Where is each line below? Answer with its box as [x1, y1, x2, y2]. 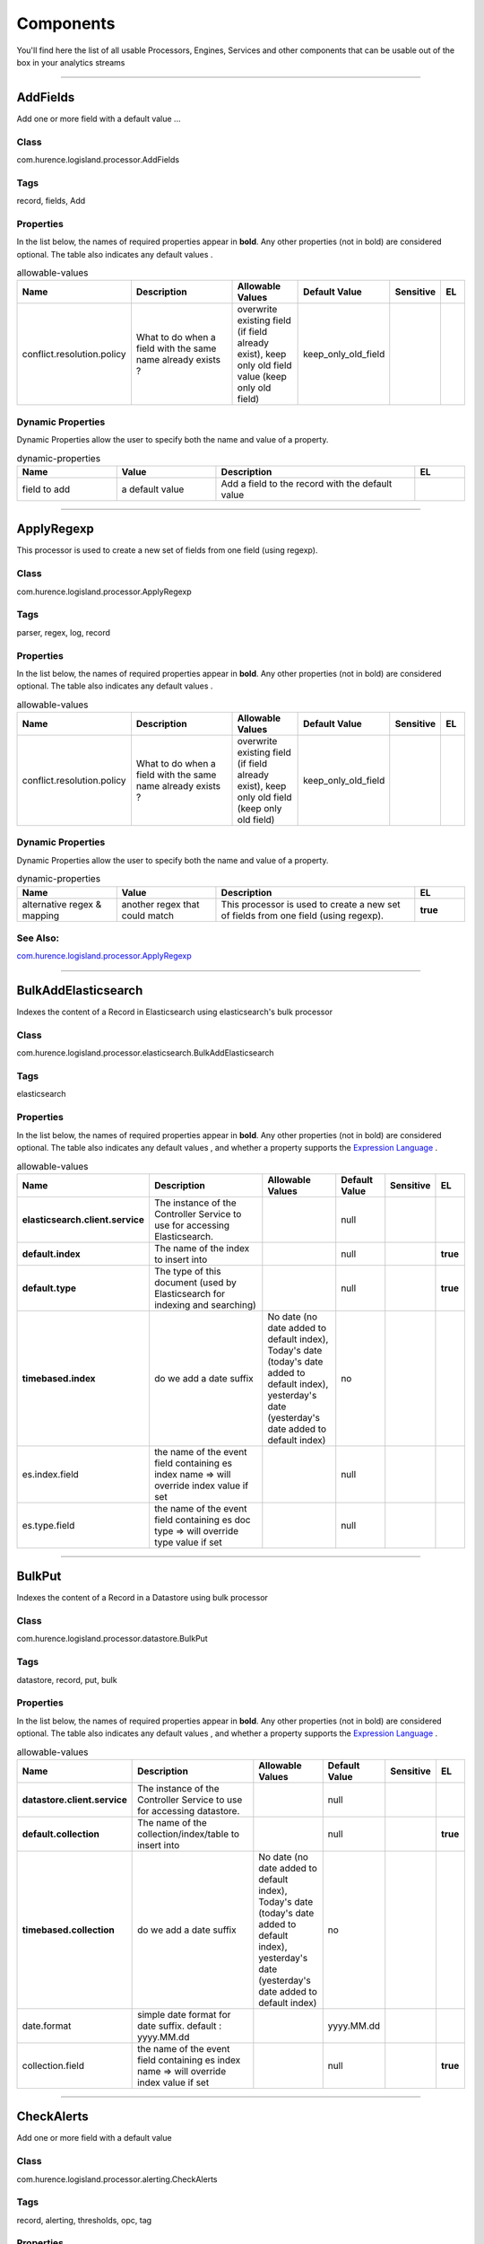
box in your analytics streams [16, 57, 125, 67]
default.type [22, 1282, 76, 1294]
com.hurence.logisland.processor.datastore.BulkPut [16, 1634, 208, 1644]
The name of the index [153, 1241, 250, 1254]
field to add [22, 483, 71, 495]
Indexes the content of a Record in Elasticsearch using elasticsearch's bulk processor [16, 1006, 333, 1018]
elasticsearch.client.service [22, 1213, 145, 1225]
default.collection [22, 1828, 100, 1840]
